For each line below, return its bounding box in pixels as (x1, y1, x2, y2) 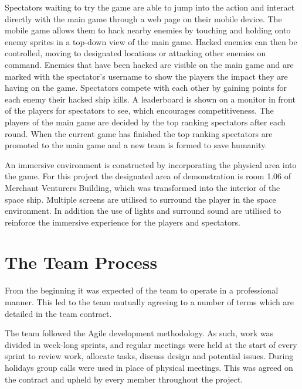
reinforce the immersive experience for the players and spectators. (5, 216, 240, 228)
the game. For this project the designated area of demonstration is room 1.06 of (5, 170, 291, 182)
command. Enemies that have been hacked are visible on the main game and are (5, 58, 294, 70)
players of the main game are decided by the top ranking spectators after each (5, 115, 286, 128)
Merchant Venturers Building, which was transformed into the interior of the (5, 181, 280, 193)
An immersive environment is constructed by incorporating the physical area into (5, 158, 297, 170)
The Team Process (5, 250, 158, 274)
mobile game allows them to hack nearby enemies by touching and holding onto (5, 24, 291, 36)
